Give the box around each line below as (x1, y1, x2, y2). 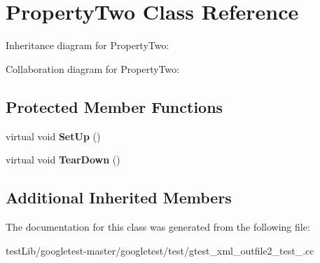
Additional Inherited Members (6, 187, 232, 208)
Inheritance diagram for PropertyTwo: (6, 38, 169, 53)
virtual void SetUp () (6, 128, 101, 143)
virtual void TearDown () (6, 152, 120, 167)
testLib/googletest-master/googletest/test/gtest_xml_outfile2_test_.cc (6, 243, 314, 257)
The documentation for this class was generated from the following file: (6, 219, 310, 234)
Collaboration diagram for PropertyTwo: (6, 61, 180, 76)
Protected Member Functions (6, 95, 223, 117)
